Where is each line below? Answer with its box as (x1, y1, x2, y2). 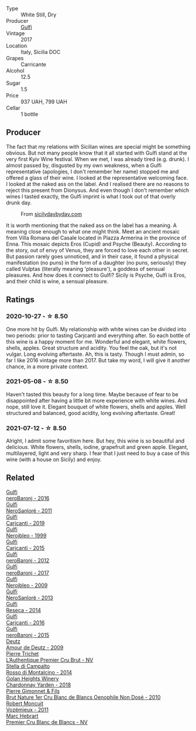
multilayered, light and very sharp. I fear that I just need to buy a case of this (6, 450, 190, 457)
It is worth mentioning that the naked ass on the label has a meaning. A (6, 222, 177, 229)
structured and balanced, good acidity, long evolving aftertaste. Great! (6, 409, 176, 416)
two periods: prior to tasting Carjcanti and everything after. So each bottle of (6, 332, 191, 339)
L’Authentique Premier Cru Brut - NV (6, 656, 94, 663)
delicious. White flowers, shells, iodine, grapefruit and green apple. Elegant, (6, 444, 188, 451)
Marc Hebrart (6, 712, 39, 719)
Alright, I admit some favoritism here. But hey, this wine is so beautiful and (6, 437, 185, 444)
